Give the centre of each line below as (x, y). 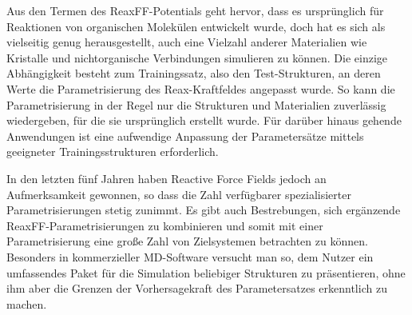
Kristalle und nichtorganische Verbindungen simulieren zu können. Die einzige (197, 57)
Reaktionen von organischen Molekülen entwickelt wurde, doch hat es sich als (196, 26)
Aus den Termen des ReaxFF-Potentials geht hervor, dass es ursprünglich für (195, 10)
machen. (27, 303)
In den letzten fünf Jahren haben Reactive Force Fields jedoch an (166, 178)
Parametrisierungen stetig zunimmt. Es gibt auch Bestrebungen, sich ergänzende (204, 210)
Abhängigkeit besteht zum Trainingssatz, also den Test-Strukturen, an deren (194, 73)
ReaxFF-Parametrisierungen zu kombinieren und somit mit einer (165, 225)
